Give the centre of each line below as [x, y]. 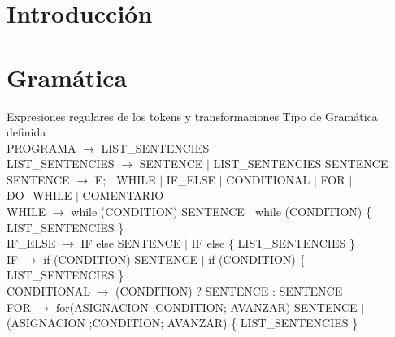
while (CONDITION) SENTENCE [158, 212]
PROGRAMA [41, 147]
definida [26, 132]
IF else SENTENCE [131, 243]
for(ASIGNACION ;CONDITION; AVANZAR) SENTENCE [207, 307]
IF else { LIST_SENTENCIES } [273, 243]
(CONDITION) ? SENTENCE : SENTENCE [229, 291]
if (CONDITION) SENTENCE [121, 259]
